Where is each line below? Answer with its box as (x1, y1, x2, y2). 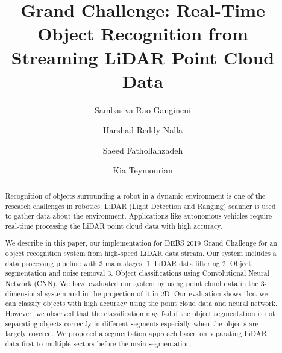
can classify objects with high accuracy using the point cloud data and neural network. (5, 298, 278, 308)
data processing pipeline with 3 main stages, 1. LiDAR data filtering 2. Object (5, 258, 251, 268)
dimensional (5, 288, 43, 298)
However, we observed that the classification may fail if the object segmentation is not (5, 308, 275, 318)
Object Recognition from (37, 21, 248, 46)
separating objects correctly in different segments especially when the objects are (5, 318, 258, 328)
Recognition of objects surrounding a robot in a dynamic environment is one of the (5, 190, 266, 201)
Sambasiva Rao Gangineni (95, 103, 191, 116)
